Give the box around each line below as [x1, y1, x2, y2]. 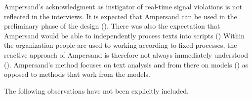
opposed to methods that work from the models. [4, 69, 150, 79]
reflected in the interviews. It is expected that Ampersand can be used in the [4, 11, 237, 21]
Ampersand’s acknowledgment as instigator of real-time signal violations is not [4, 1, 243, 11]
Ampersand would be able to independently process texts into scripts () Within [4, 30, 245, 40]
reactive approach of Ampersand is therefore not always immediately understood [4, 49, 249, 60]
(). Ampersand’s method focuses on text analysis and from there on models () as [4, 59, 249, 69]
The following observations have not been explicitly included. [4, 85, 189, 96]
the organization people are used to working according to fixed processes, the [4, 40, 237, 50]
